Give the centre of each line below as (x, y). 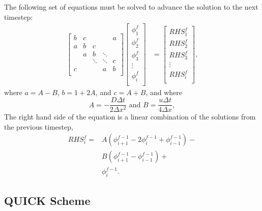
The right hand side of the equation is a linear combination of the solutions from (130, 117)
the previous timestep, (39, 126)
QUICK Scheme (47, 201)
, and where (164, 92)
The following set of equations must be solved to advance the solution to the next (131, 7)
